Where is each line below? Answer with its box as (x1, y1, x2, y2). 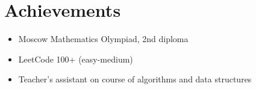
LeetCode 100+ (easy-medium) (18, 52, 133, 65)
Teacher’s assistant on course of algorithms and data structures (18, 73, 252, 85)
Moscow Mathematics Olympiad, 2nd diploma (18, 32, 189, 45)
